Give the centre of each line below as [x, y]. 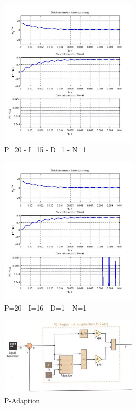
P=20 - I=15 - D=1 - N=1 [45, 150]
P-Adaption [22, 400]
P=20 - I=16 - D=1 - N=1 [45, 308]
